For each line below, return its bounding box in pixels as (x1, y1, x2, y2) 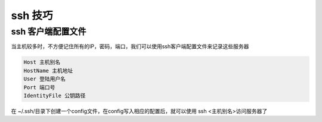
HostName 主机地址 (23, 67, 73, 74)
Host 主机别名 (23, 59, 61, 65)
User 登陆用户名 (23, 76, 66, 83)
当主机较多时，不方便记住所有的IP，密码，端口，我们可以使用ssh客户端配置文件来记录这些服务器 (11, 43, 249, 50)
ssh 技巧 (11, 9, 53, 22)
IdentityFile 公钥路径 (23, 92, 86, 99)
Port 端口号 (23, 84, 55, 90)
